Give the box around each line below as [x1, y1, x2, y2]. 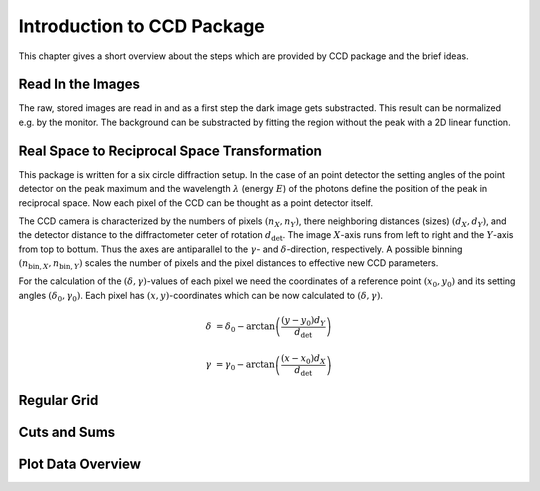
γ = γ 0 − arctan [205, 359, 275, 373]
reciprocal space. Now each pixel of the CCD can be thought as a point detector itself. [18, 196, 374, 209]
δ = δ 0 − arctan [205, 321, 275, 335]
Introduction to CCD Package [18, 15, 265, 37]
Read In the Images [18, 76, 140, 93]
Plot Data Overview [18, 456, 142, 473]
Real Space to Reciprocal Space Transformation [18, 142, 322, 159]
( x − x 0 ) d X [280, 353, 326, 367]
